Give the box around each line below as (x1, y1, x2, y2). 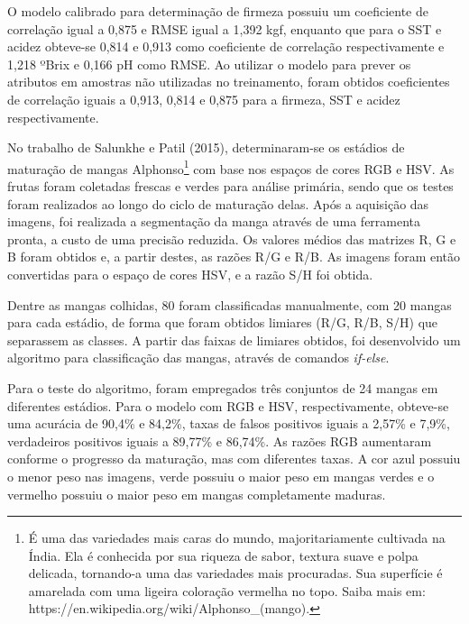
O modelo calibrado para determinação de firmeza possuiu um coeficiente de (7, 2, 428, 20)
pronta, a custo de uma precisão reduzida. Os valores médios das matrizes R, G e (7, 229, 456, 248)
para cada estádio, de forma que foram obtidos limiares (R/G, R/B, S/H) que (7, 313, 438, 332)
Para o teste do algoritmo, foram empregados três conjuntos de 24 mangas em (7, 378, 438, 397)
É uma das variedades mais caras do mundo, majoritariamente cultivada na (28, 528, 446, 547)
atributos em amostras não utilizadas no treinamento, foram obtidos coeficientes (7, 72, 450, 91)
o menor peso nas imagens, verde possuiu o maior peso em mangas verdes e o (7, 466, 435, 485)
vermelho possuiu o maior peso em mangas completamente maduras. (7, 484, 386, 503)
